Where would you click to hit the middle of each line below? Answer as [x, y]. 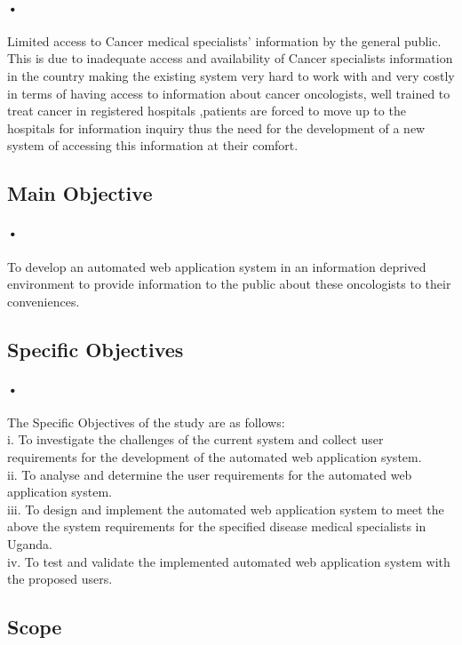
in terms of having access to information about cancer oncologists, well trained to [229, 93]
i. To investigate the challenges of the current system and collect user [195, 439]
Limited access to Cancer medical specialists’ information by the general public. [224, 40]
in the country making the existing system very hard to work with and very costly [231, 75]
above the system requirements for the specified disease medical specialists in [217, 526]
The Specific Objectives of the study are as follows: [146, 422]
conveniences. [44, 301]
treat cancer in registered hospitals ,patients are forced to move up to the [207, 111]
